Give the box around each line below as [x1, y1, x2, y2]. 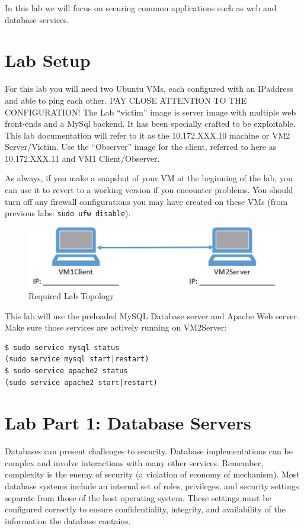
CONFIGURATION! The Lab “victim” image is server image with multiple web [5, 105, 296, 118]
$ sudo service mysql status [5, 343, 120, 352]
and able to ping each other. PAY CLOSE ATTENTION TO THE [5, 94, 247, 106]
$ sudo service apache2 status [5, 366, 128, 375]
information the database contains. [5, 514, 131, 527]
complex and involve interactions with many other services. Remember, [5, 456, 264, 469]
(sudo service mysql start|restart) [5, 355, 149, 364]
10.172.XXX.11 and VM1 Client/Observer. [5, 152, 160, 164]
